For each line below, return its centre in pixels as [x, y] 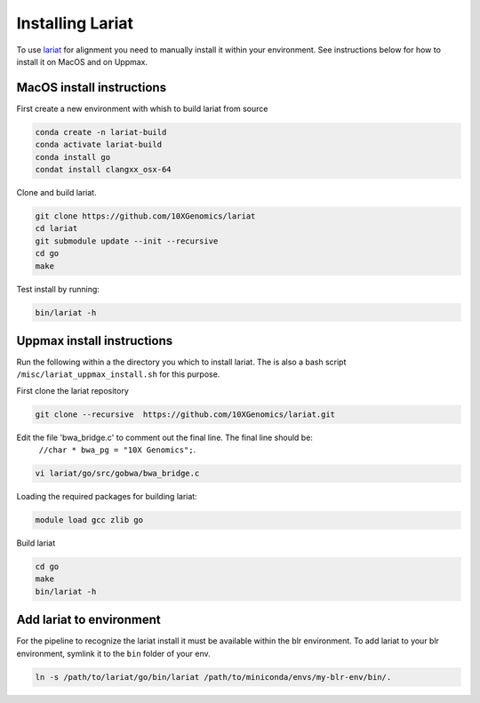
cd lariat [56, 228]
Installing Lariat [75, 23]
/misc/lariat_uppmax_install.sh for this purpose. [118, 374]
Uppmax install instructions [95, 341]
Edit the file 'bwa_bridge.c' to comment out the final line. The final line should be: [164, 437]
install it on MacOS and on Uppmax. [82, 61]
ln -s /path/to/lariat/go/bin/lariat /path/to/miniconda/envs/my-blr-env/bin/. [213, 677]
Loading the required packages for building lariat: [107, 497]
